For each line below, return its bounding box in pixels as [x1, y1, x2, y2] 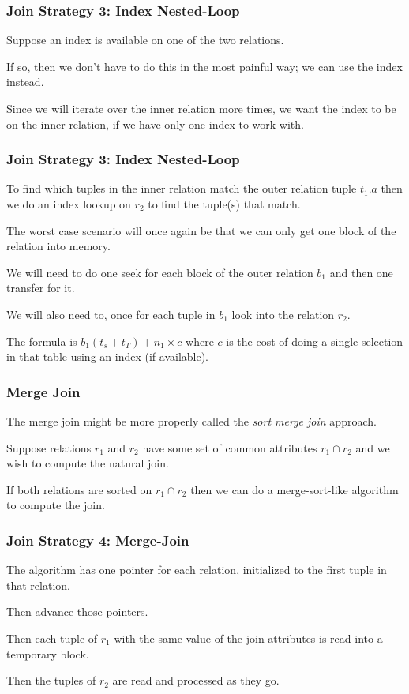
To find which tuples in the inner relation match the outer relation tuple [6, 180, 357, 197]
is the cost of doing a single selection [226, 332, 403, 349]
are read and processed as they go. [112, 672, 280, 688]
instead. [6, 73, 44, 90]
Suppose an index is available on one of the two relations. [6, 32, 284, 48]
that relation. [6, 576, 70, 593]
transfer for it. [6, 279, 75, 296]
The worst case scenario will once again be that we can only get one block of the [6, 222, 396, 238]
